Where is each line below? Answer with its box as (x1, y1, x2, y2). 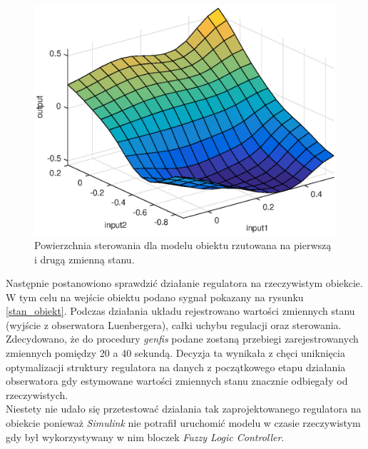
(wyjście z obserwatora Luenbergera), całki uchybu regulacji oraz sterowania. (6, 317, 342, 332)
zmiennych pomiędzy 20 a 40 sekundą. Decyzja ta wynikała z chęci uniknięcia (6, 345, 345, 360)
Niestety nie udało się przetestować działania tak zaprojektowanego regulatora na (6, 401, 362, 416)
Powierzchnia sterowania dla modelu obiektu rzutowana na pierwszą (34, 237, 332, 252)
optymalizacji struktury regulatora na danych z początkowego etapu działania (6, 359, 346, 374)
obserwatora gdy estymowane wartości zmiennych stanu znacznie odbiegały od (6, 373, 348, 388)
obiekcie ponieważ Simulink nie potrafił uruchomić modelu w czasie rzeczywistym (6, 415, 361, 430)
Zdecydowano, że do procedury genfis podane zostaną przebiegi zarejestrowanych (6, 331, 359, 346)
